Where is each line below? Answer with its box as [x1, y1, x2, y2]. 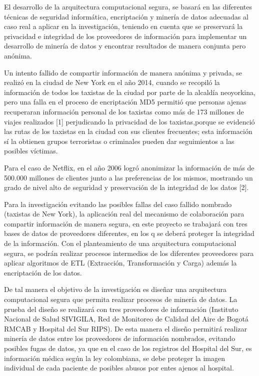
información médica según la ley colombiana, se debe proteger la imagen [4, 352, 225, 363]
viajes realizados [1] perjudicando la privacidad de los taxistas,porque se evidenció [4, 116, 255, 126]
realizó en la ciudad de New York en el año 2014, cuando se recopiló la [4, 77, 220, 87]
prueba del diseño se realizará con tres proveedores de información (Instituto [4, 303, 238, 314]
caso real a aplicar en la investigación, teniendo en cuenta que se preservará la [4, 21, 243, 31]
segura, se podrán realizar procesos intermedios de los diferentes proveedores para [4, 247, 254, 258]
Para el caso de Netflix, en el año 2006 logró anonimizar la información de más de [4, 162, 254, 172]
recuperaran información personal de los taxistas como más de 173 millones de [4, 106, 244, 116]
